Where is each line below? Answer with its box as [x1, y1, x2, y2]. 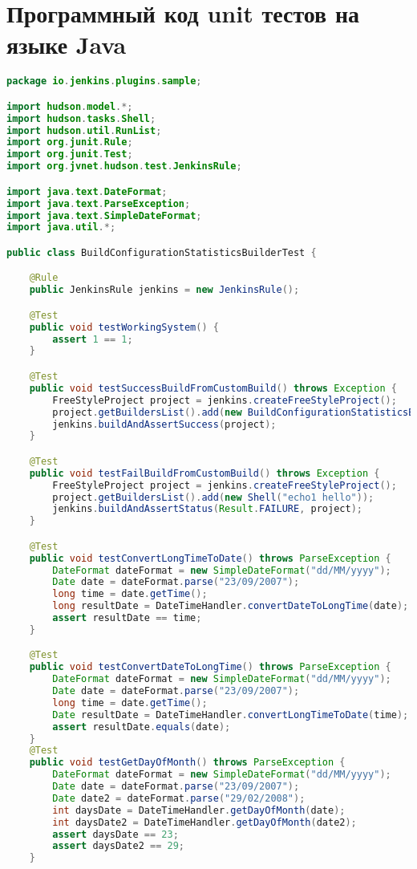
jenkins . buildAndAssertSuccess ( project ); [52, 418, 277, 430]
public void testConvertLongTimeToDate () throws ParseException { [29, 552, 391, 564]
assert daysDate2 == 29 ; [52, 840, 184, 852]
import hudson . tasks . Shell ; [6, 112, 156, 124]
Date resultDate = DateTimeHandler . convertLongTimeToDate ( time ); [52, 709, 409, 721]
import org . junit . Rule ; [6, 136, 133, 148]
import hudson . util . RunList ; [6, 124, 162, 136]
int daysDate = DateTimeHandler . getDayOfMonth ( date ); [52, 804, 346, 816]
